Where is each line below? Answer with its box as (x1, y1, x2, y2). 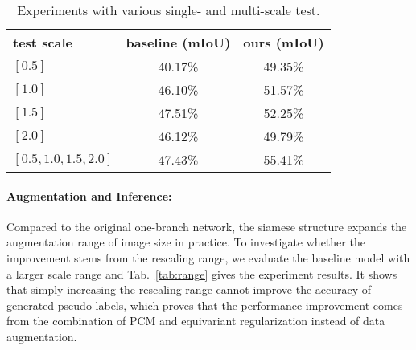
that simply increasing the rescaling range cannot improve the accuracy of (6, 281, 372, 298)
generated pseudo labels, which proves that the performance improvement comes (6, 296, 403, 313)
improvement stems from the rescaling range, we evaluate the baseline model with (6, 249, 410, 266)
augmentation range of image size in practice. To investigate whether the (6, 234, 365, 250)
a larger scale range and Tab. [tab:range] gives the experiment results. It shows (6, 265, 397, 282)
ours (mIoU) (243, 33, 324, 51)
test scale (13, 33, 73, 51)
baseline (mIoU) (126, 33, 231, 51)
